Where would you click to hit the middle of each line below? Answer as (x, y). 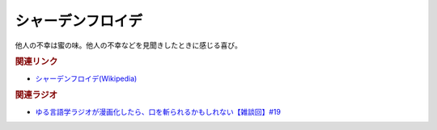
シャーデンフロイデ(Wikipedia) (86, 78)
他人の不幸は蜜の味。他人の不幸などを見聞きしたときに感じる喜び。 (128, 45)
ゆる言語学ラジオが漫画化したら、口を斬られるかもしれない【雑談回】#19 (158, 111)
